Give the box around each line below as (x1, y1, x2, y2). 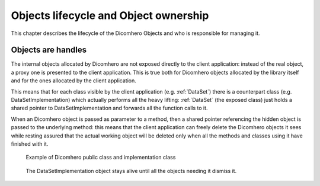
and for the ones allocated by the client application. (11, 77, 136, 84)
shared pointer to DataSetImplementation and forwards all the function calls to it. (11, 104, 208, 112)
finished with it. (11, 140, 49, 147)
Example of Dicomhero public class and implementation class (25, 154, 176, 161)
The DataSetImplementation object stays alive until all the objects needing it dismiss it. (25, 167, 237, 174)
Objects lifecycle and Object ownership (11, 9, 209, 22)
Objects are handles (11, 45, 87, 55)
